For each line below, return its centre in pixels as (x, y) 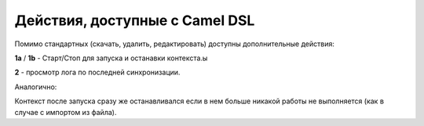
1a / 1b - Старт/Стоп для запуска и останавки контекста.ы (111, 58)
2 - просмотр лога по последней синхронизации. (97, 72)
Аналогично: (36, 87)
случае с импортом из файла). (66, 112)
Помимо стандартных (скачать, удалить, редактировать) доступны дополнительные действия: (175, 44)
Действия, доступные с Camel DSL (135, 20)
